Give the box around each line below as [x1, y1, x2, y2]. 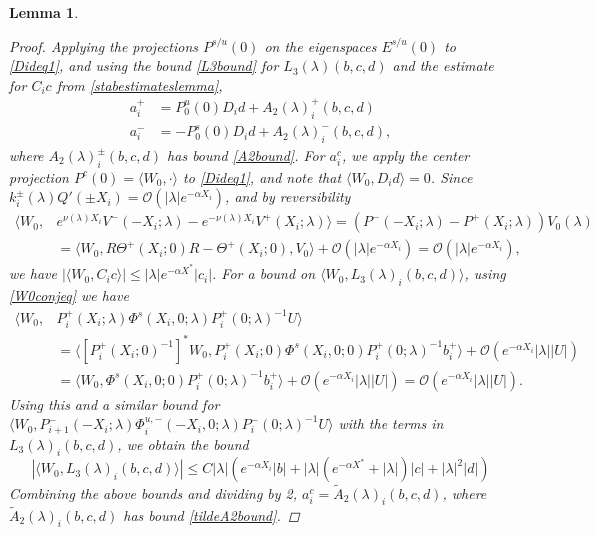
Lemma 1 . [9, 2, 79, 22]
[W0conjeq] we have [9, 284, 129, 305]
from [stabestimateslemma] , [56, 74, 223, 95]
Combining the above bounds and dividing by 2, [9, 482, 298, 503]
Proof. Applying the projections [9, 35, 199, 56]
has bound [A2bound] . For [167, 145, 325, 166]
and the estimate [392, 55, 494, 76]
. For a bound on [212, 263, 316, 284]
